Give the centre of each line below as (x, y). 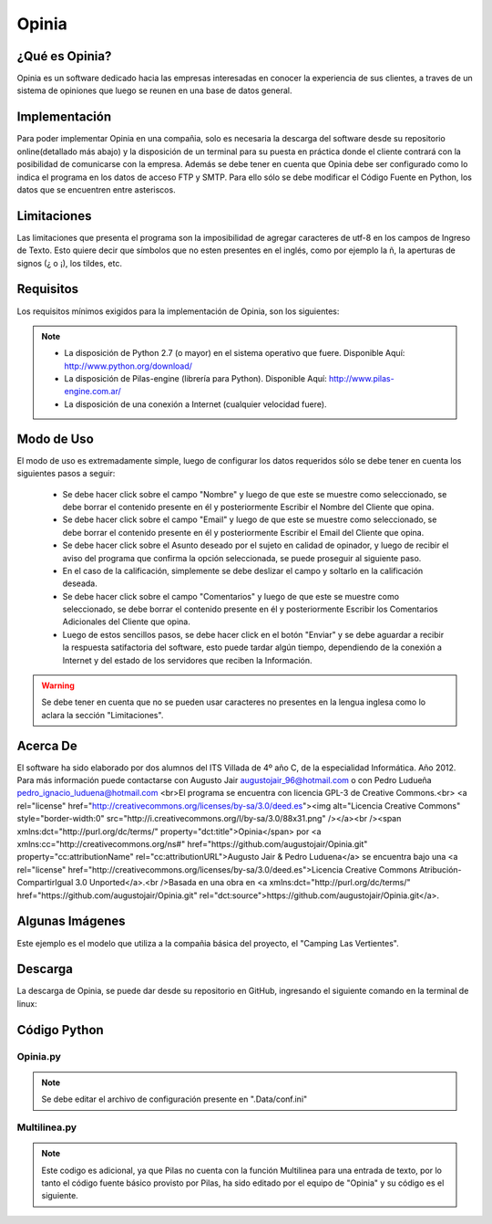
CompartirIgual (45, 883)
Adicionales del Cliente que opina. (126, 622)
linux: (27, 1003)
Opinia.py (39, 1056)
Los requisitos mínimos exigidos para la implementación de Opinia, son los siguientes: (178, 311)
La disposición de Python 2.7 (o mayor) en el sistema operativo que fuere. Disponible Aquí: (235, 353)
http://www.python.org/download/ (128, 366)
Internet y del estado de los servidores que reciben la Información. (188, 660)
